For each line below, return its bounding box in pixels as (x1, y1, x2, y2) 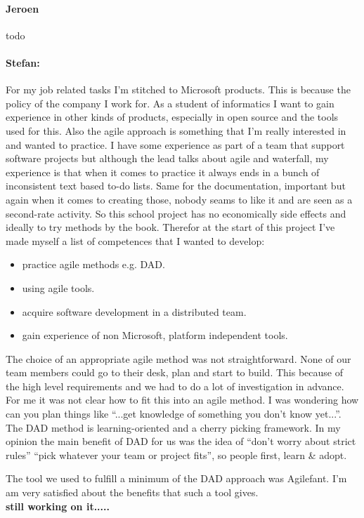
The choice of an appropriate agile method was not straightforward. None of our (6, 351, 351, 366)
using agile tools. (22, 280, 95, 295)
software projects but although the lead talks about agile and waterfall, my (6, 151, 329, 166)
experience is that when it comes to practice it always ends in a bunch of (6, 164, 320, 179)
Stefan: (6, 55, 40, 69)
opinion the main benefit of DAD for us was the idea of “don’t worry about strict (6, 434, 356, 449)
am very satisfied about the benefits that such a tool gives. (6, 485, 259, 500)
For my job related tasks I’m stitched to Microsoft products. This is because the (6, 82, 351, 97)
